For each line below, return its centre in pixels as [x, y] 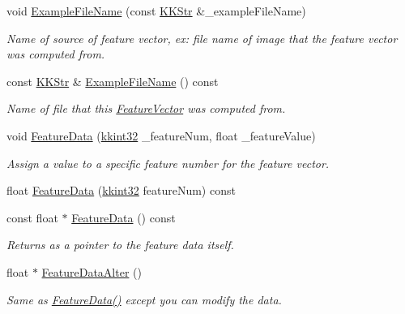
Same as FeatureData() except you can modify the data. [144, 299]
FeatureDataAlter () [92, 271]
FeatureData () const [124, 217]
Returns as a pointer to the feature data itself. [120, 245]
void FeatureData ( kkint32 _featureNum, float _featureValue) [161, 135]
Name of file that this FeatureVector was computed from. [146, 108]
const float [32, 217]
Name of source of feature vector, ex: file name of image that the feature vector [202, 38]
